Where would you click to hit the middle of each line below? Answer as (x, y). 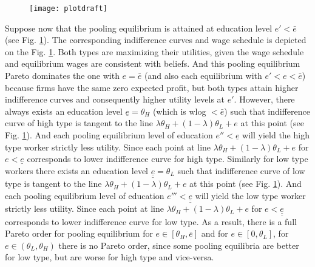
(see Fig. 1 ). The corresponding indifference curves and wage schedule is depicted (156, 40)
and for (215, 233)
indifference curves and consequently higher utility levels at (115, 99)
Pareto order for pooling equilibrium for (79, 233)
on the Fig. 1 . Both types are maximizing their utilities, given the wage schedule (154, 51)
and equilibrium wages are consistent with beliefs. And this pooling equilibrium (153, 63)
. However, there (264, 99)
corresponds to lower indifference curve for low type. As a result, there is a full (151, 221)
